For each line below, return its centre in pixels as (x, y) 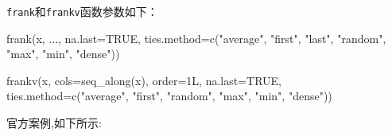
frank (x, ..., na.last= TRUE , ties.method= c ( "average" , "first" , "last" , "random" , (196, 38)
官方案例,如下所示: (54, 123)
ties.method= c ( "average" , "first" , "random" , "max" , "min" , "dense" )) (169, 96)
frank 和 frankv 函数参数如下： (82, 11)
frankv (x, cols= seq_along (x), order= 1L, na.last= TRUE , (144, 80)
